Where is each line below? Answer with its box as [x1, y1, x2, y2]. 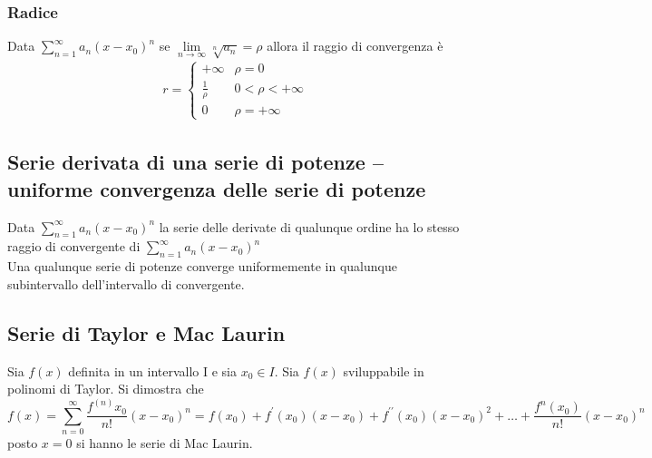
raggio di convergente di [7, 237, 141, 256]
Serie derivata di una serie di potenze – [7, 148, 384, 176]
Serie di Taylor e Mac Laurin [7, 318, 286, 346]
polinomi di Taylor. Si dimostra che [7, 379, 204, 398]
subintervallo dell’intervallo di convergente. [7, 274, 245, 293]
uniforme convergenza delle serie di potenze [7, 174, 426, 202]
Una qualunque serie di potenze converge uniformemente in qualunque [7, 257, 397, 276]
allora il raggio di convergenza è [267, 36, 443, 55]
